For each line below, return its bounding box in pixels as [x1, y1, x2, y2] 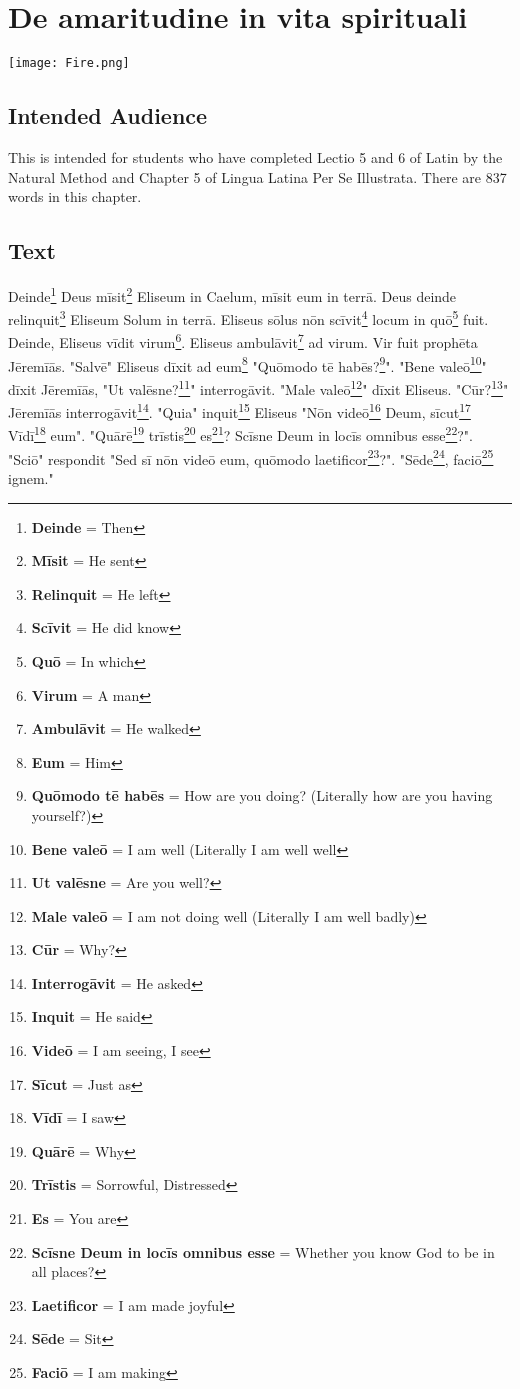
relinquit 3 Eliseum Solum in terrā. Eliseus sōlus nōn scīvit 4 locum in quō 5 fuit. [8, 306, 489, 329]
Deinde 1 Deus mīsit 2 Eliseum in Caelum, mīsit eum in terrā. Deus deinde [8, 282, 457, 306]
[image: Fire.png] [8, 56, 130, 71]
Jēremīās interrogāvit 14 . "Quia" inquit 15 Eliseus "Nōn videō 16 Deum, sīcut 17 [8, 399, 471, 422]
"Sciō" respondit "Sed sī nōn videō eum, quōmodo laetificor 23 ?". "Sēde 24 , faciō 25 [8, 445, 494, 469]
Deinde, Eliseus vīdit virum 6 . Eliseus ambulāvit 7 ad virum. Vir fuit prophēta [8, 329, 478, 353]
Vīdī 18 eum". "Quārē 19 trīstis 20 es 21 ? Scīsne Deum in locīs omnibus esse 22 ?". [8, 422, 474, 446]
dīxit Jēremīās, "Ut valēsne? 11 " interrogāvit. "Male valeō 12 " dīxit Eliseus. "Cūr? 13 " [8, 375, 509, 399]
